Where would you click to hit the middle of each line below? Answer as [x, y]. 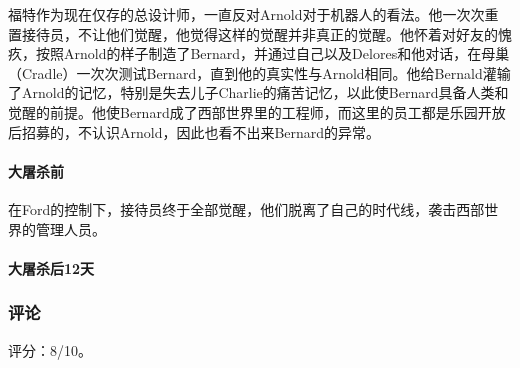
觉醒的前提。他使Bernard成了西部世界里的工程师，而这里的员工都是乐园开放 [257, 111]
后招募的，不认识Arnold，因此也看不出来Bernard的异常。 [194, 131]
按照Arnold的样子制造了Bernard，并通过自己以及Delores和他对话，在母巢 [272, 53]
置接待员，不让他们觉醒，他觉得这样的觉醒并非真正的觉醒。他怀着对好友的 [253, 33]
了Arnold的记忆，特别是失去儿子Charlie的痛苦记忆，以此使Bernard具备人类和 [258, 92]
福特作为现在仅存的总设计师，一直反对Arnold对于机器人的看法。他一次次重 [253, 14]
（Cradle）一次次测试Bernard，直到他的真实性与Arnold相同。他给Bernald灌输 [259, 72]
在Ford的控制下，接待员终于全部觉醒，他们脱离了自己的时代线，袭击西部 [246, 208]
